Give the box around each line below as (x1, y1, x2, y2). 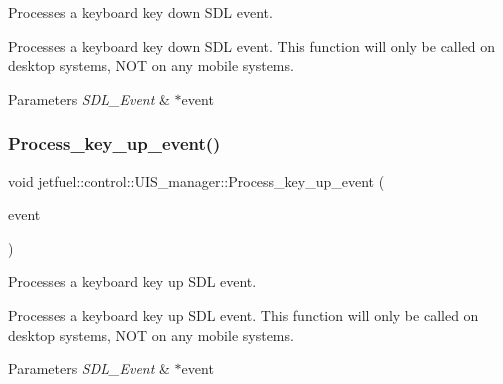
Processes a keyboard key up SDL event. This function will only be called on (8, 304, 479, 325)
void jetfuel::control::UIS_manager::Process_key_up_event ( (8, 170, 385, 191)
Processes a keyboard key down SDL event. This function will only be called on (8, 35, 496, 56)
